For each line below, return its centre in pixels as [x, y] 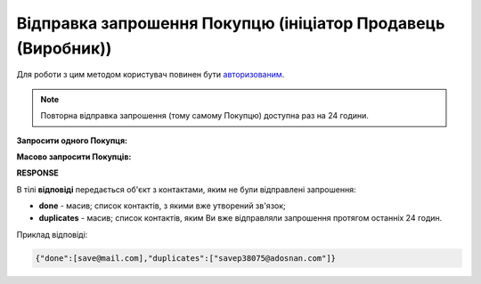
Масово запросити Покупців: [74, 157]
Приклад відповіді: [52, 234]
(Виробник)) [64, 48]
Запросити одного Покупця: [72, 140]
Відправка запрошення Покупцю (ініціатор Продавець [231, 23]
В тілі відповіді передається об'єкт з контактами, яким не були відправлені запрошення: [186, 189]
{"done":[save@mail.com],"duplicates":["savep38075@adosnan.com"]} [186, 258]
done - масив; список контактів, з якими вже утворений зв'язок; [163, 206]
